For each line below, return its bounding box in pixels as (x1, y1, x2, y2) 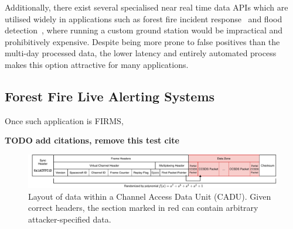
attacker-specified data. (28, 213, 111, 225)
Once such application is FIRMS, (5, 114, 124, 127)
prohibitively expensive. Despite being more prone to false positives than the (5, 35, 280, 47)
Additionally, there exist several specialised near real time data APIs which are (5, 1, 288, 13)
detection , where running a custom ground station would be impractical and (5, 24, 283, 36)
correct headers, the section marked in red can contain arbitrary (28, 201, 258, 214)
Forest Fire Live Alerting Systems (5, 87, 215, 105)
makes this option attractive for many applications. (5, 58, 189, 70)
